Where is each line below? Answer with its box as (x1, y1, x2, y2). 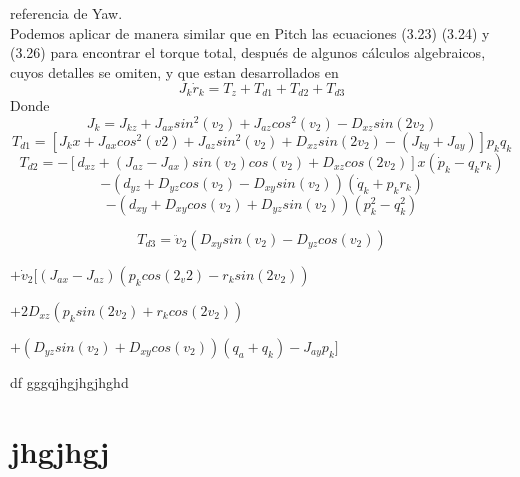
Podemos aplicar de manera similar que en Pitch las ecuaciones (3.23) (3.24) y (10, 22, 490, 43)
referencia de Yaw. (10, 3, 123, 23)
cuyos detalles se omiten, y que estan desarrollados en (10, 61, 339, 82)
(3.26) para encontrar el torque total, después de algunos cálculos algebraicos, (10, 42, 486, 63)
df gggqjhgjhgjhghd (10, 371, 129, 392)
